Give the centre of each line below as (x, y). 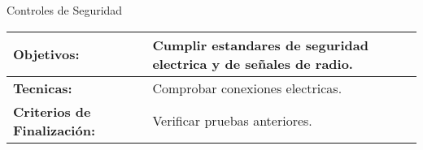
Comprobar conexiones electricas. (247, 88)
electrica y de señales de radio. (253, 63)
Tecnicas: (43, 88)
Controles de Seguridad (65, 10)
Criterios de (52, 111)
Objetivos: (46, 54)
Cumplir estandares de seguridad (260, 45)
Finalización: (54, 130)
